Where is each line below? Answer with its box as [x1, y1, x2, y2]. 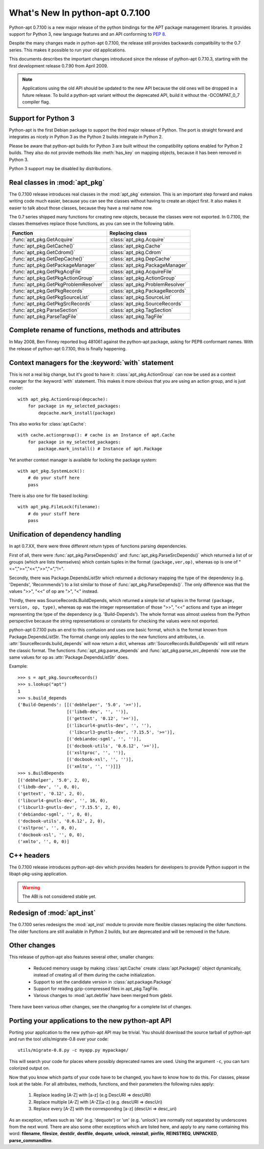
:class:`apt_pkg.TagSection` [109, 306, 173, 313]
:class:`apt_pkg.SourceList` [109, 294, 172, 301]
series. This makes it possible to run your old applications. [9, 47, 127, 53]
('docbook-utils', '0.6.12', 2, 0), [18, 818, 106, 824]
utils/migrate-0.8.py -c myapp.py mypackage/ [18, 1047, 129, 1053]
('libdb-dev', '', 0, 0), [18, 784, 80, 790]
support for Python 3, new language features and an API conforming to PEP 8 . [9, 31, 166, 37]
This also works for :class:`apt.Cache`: [9, 421, 87, 427]
